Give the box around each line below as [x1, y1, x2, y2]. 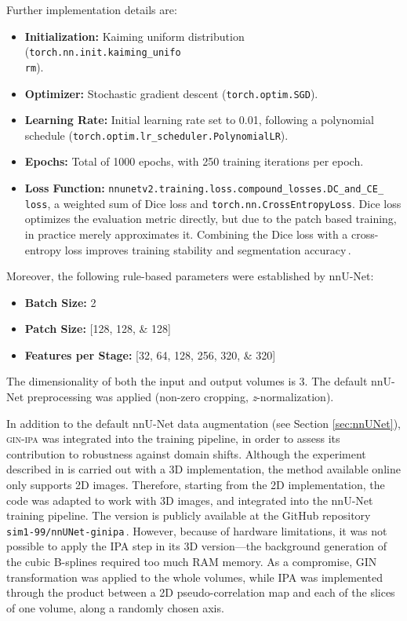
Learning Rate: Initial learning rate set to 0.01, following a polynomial [24, 111, 374, 128]
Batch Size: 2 [24, 294, 96, 310]
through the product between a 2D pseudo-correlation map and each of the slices [6, 584, 395, 601]
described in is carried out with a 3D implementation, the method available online [6, 461, 401, 477]
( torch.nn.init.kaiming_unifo [24, 43, 181, 60]
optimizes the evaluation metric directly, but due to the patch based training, [24, 210, 397, 227]
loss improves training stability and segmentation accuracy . [64, 241, 351, 258]
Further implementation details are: [6, 2, 177, 17]
